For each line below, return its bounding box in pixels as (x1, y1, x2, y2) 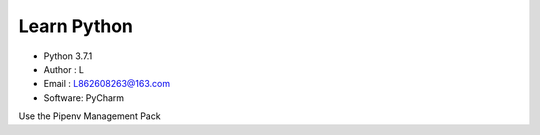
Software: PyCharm (43, 91, 125, 104)
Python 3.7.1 (43, 50, 93, 62)
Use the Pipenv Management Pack (18, 110, 161, 122)
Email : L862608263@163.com (43, 78, 170, 90)
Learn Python (18, 15, 134, 37)
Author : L (43, 63, 85, 75)
